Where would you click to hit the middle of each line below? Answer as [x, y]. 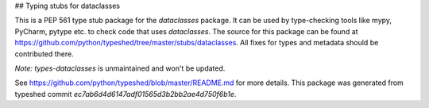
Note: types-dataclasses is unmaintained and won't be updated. [120, 68]
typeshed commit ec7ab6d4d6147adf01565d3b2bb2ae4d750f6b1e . [126, 94]
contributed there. [44, 54]
